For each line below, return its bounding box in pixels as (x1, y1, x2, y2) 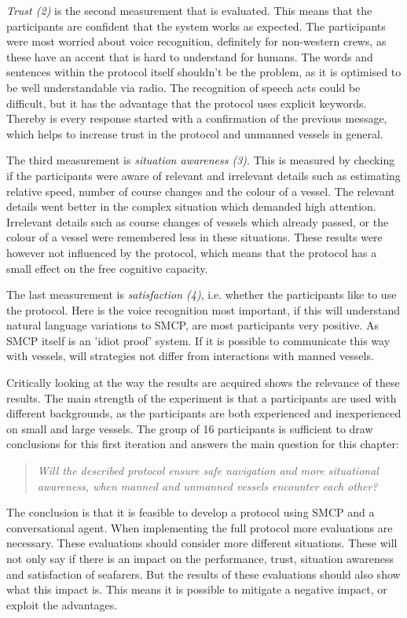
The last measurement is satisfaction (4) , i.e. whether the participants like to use (6, 286, 397, 303)
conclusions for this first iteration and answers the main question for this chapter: (6, 436, 399, 452)
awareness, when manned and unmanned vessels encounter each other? (37, 477, 378, 494)
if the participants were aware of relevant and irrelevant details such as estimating (6, 167, 401, 183)
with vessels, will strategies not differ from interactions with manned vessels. (6, 348, 374, 364)
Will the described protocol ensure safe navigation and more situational (37, 462, 379, 479)
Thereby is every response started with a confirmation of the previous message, (6, 110, 387, 127)
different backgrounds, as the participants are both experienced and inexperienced (6, 405, 401, 421)
